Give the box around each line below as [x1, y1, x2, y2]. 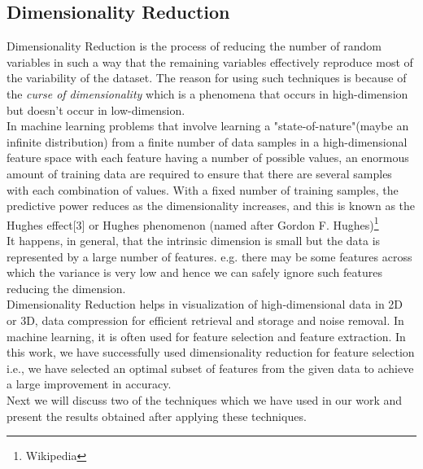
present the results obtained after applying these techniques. [7, 407, 307, 424]
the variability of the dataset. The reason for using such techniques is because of [7, 69, 407, 86]
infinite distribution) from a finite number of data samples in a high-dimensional [7, 133, 408, 150]
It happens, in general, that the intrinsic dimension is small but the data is [7, 231, 381, 248]
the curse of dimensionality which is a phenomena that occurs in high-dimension [7, 85, 408, 102]
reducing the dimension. [7, 279, 126, 296]
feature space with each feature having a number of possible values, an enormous [7, 149, 409, 166]
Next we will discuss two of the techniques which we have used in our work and [7, 391, 403, 408]
